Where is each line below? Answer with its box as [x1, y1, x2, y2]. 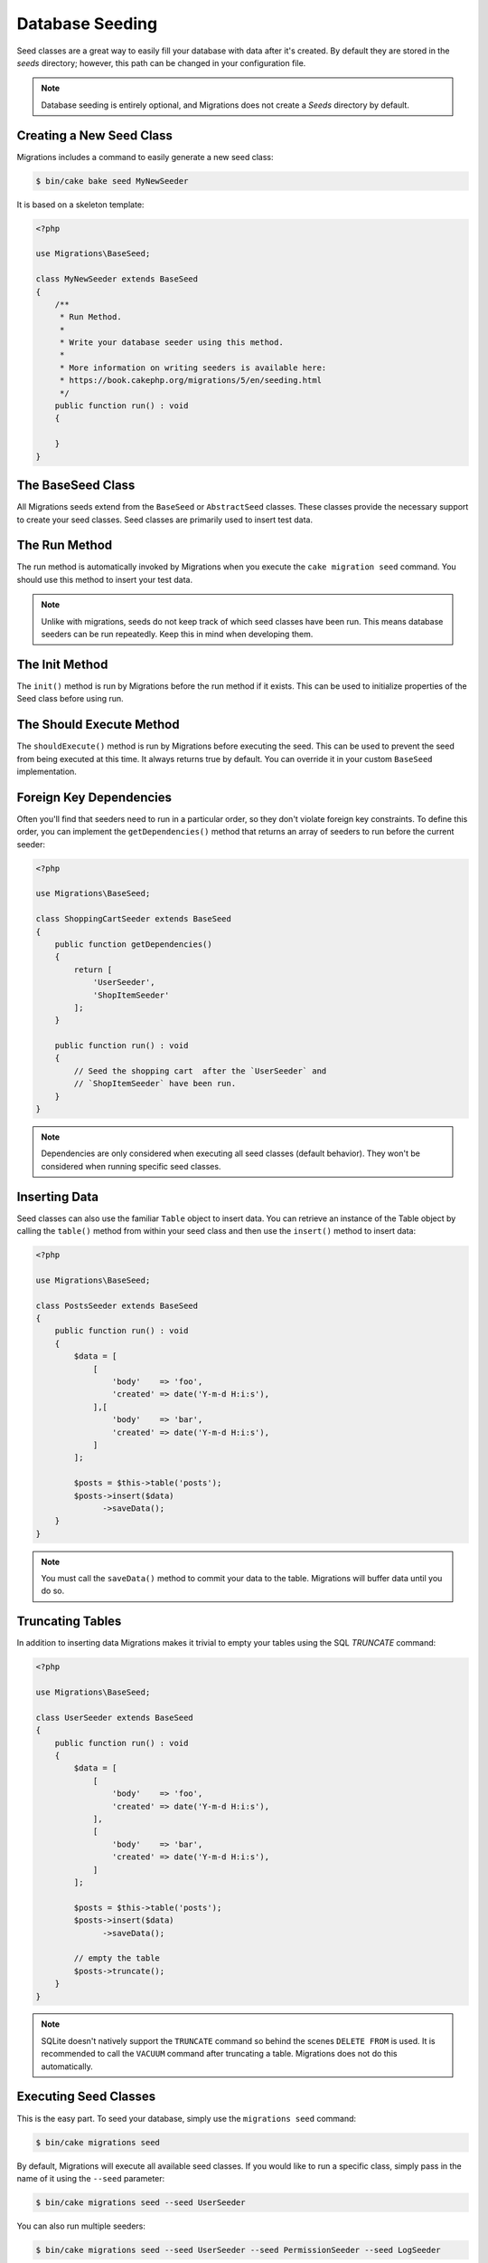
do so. [41, 1585, 65, 1597]
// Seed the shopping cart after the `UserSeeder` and [73, 1065, 327, 1076]
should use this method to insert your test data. [16, 574, 193, 585]
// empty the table [73, 1953, 160, 1963]
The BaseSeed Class [16, 478, 136, 493]
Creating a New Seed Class [16, 128, 174, 143]
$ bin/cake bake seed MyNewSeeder [35, 176, 189, 186]
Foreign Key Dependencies [16, 789, 172, 805]
